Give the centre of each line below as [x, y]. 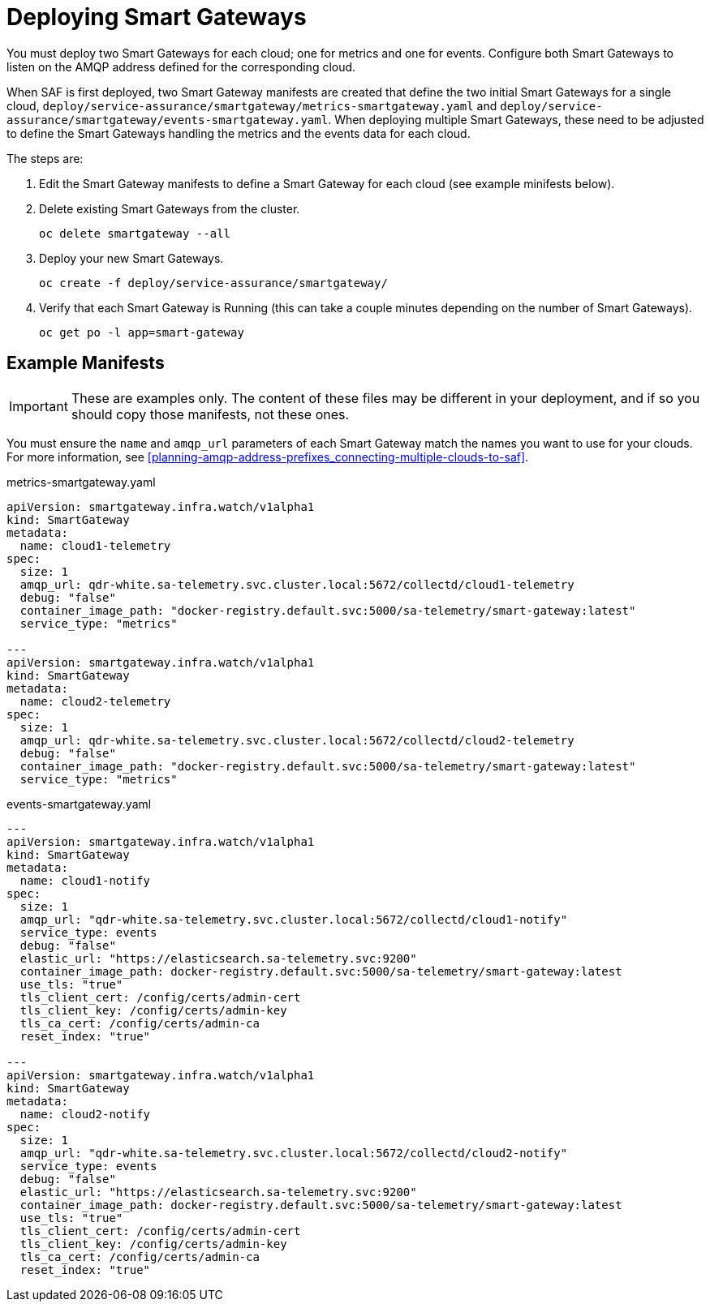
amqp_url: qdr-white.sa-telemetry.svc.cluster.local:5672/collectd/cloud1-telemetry [297, 584]
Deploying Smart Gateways [157, 17]
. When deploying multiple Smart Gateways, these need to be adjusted [516, 119]
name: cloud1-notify [85, 880]
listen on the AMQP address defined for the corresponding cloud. [181, 66]
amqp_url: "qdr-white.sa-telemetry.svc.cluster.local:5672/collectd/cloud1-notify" [294, 919]
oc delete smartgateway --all [135, 233]
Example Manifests [86, 363]
